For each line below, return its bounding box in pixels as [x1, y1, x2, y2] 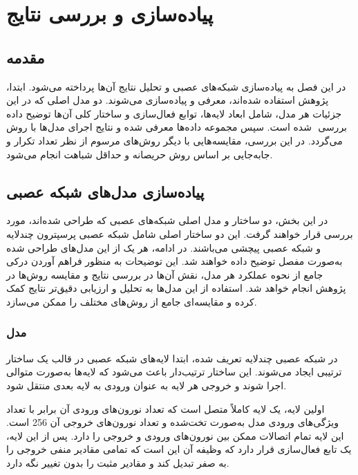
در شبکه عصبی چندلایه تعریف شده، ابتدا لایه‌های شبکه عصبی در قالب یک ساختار [6, 351, 338, 365]
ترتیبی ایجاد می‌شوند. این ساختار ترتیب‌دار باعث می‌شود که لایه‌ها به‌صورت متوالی [6, 364, 342, 379]
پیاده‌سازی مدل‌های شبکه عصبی [6, 180, 205, 202]
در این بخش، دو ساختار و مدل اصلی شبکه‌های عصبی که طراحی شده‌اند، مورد [6, 213, 328, 227]
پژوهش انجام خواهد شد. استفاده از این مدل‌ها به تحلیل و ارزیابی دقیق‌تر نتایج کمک [6, 281, 346, 295]
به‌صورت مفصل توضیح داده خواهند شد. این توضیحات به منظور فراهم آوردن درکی [6, 254, 343, 268]
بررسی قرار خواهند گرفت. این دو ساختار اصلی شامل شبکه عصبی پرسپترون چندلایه [6, 226, 353, 241]
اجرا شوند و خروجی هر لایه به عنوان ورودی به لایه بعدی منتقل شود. [6, 378, 287, 392]
